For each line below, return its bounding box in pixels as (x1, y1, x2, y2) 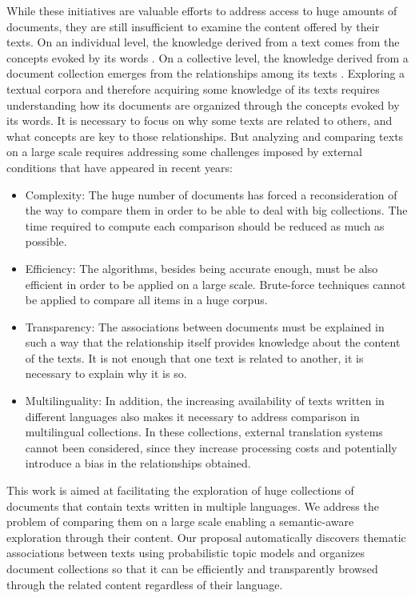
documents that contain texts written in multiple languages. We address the (6, 497, 379, 514)
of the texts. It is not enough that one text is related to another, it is (25, 349, 364, 366)
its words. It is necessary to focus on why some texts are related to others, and (6, 112, 393, 129)
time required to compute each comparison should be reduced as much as (25, 217, 385, 234)
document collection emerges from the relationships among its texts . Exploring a (6, 65, 405, 82)
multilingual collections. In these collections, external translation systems (25, 423, 383, 440)
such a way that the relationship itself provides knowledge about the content (25, 334, 401, 351)
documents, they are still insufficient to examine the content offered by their (6, 18, 380, 34)
